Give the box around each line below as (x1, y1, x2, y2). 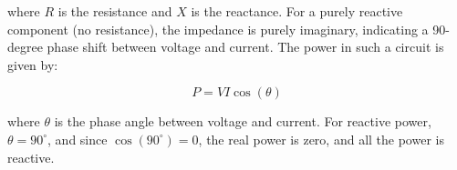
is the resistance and (57, 2, 172, 20)
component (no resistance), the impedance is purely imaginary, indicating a (7, 19, 429, 38)
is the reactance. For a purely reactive (191, 2, 403, 20)
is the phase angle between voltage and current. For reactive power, (54, 112, 431, 131)
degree (7, 37, 43, 56)
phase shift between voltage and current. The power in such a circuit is (47, 37, 444, 56)
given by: (7, 55, 58, 74)
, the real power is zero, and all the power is (198, 129, 444, 148)
